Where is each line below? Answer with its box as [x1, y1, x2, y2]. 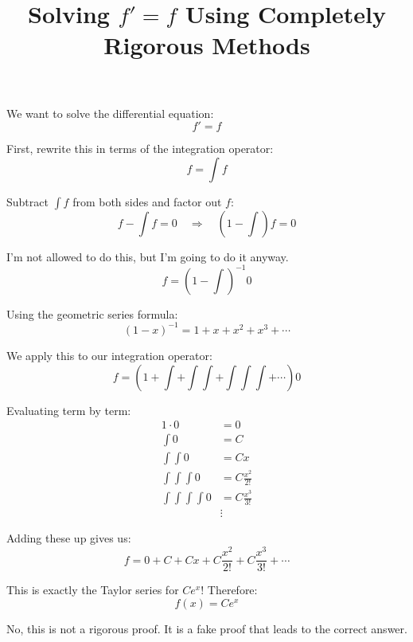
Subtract [6, 193, 49, 209]
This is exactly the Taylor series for [6, 581, 179, 598]
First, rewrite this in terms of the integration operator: [6, 140, 274, 157]
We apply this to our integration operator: [6, 346, 212, 363]
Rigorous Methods [103, 29, 310, 61]
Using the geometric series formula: [6, 305, 178, 322]
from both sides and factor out [72, 193, 222, 209]
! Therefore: [201, 581, 258, 598]
